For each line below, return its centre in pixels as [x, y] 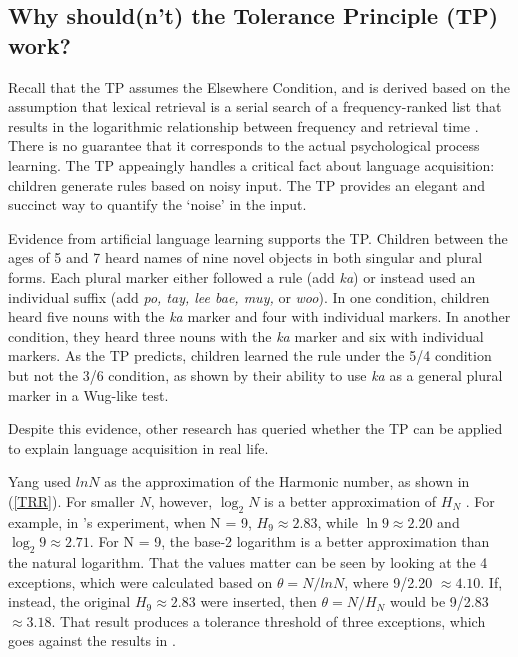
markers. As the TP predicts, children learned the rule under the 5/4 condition [250, 355]
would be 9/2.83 [439, 601]
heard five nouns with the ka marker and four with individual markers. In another [259, 316]
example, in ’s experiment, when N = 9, [130, 521]
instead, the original [69, 601]
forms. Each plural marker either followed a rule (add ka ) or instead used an [242, 276]
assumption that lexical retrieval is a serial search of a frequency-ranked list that [255, 106]
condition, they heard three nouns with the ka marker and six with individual [246, 335]
